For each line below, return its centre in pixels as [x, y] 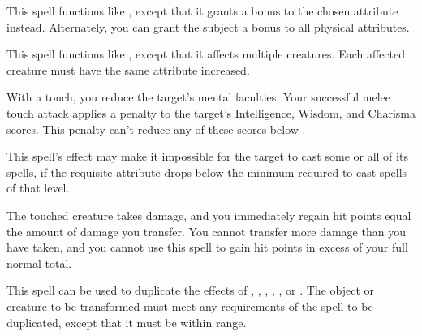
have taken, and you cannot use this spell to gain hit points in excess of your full [207, 247]
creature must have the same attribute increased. [128, 69]
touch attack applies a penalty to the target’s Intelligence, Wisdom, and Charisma [211, 112]
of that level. [38, 188]
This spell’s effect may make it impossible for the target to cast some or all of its [207, 156]
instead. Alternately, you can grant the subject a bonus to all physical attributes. [208, 26]
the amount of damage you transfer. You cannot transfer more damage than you [206, 231]
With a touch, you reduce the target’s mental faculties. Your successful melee [198, 97]
